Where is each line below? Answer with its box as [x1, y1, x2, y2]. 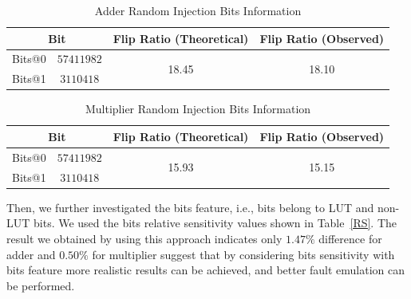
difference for [318, 230, 382, 246]
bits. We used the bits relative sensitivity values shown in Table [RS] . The [34, 214, 397, 231]
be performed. [6, 277, 75, 293]
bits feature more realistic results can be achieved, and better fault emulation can [6, 262, 405, 278]
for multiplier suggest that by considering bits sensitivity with [92, 246, 395, 262]
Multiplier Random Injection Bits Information [85, 100, 311, 117]
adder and [6, 246, 56, 262]
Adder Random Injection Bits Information [94, 2, 302, 18]
